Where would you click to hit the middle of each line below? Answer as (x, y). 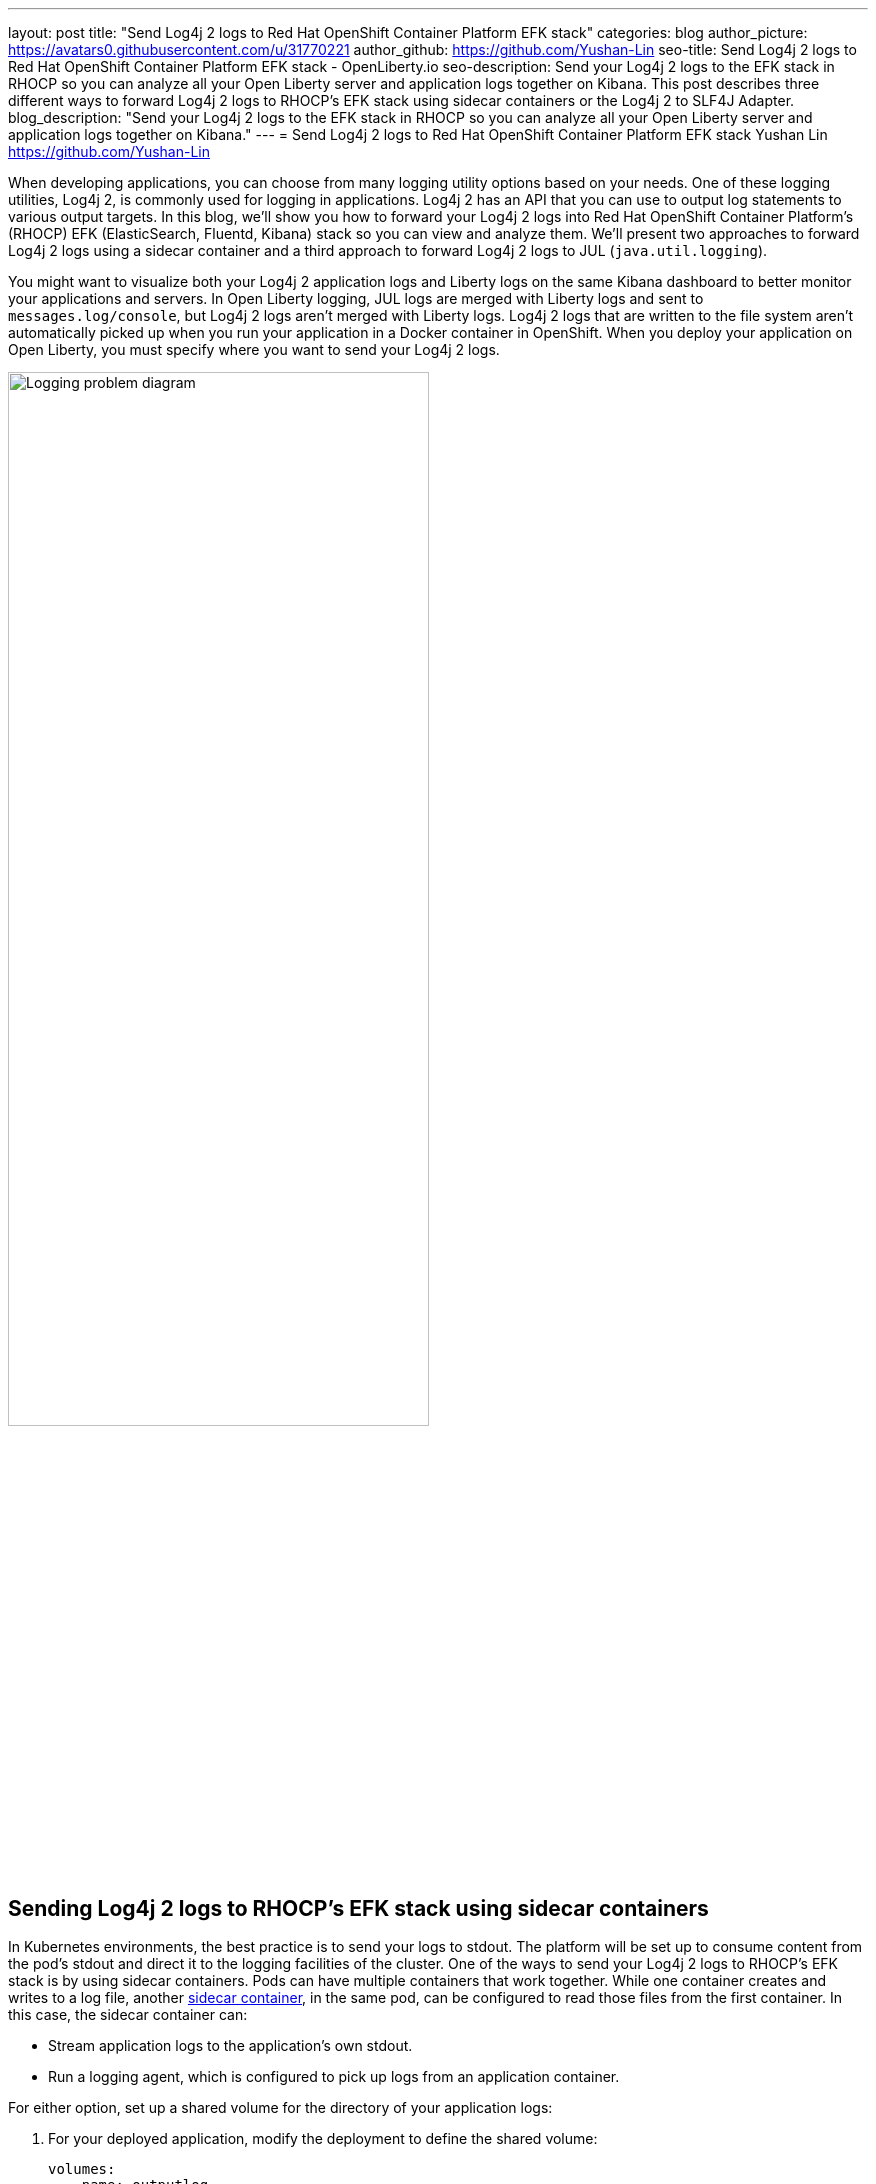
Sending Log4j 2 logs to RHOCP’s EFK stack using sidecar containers (358, 1908)
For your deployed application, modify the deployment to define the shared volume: (323, 2139)
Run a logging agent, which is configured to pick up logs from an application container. (334, 2077)
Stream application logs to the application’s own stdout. (230, 2046)
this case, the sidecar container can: (128, 2015)
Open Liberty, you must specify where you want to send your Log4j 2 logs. (254, 349)
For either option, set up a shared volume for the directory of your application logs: (280, 2108)
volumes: (82, 2169)
